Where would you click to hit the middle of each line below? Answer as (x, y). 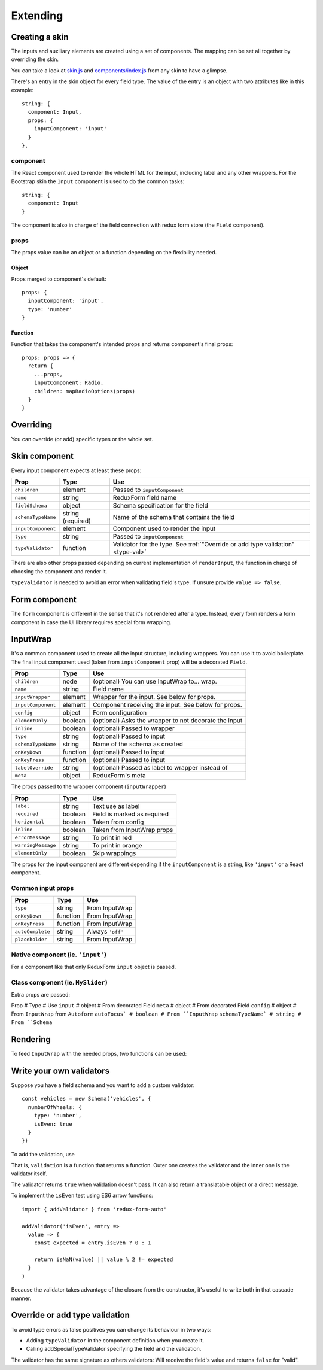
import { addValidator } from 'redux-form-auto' (94, 1209)
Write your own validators (60, 1070)
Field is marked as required (131, 814)
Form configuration (120, 713)
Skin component (42, 456)
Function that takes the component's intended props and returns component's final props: (122, 344)
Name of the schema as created (138, 744)
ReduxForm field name (144, 498)
